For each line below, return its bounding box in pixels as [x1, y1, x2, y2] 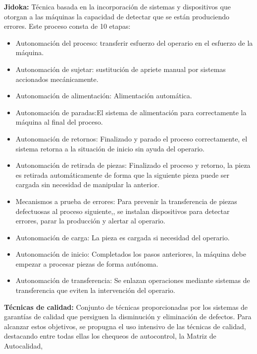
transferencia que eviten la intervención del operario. [15, 285, 175, 295]
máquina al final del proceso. [15, 117, 103, 127]
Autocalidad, [4, 341, 43, 351]
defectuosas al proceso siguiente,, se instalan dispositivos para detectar [15, 206, 230, 216]
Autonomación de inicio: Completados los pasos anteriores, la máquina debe [15, 249, 246, 259]
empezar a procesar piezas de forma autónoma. [15, 258, 158, 269]
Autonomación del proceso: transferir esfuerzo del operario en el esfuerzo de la [15, 37, 253, 48]
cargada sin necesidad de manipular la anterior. [15, 179, 159, 190]
